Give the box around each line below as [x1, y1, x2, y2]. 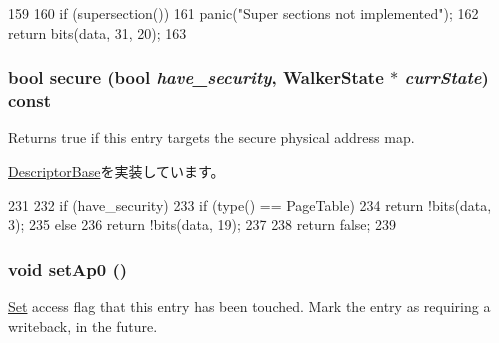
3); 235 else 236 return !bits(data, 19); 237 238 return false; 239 [8, 214, 397, 235]
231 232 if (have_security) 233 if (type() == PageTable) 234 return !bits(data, [8, 194, 492, 215]
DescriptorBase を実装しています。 [8, 160, 225, 181]
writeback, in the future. [8, 315, 158, 336]
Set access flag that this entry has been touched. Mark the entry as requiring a [8, 295, 491, 316]
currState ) [404, 65, 489, 90]
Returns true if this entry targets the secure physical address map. [8, 127, 415, 148]
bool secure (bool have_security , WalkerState [8, 65, 384, 90]
